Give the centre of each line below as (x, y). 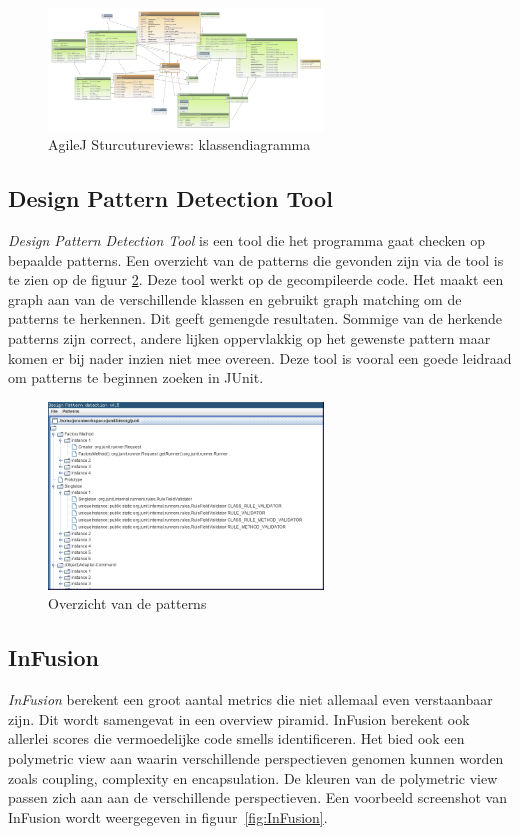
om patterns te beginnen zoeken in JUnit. (136, 377)
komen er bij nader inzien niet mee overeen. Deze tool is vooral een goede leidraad (260, 357)
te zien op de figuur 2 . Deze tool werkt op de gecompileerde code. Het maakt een (256, 279)
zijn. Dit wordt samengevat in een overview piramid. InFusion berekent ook (239, 718)
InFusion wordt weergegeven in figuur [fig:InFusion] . (168, 816)
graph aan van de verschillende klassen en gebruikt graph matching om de (235, 298)
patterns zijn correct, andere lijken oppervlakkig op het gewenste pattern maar (249, 338)
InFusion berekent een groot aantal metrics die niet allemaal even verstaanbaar (250, 699)
